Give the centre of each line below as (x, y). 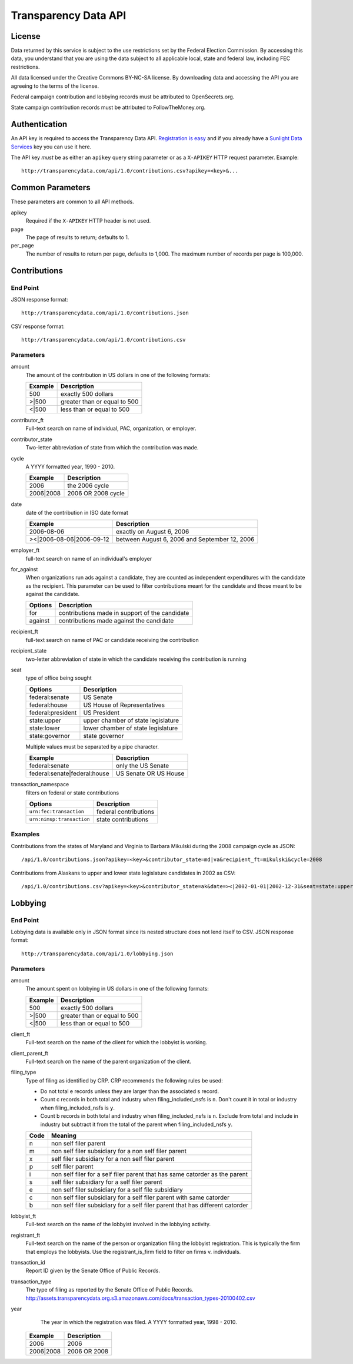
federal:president (53, 713)
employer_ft (25, 550)
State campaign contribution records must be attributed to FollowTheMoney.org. (108, 107)
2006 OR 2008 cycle (96, 494)
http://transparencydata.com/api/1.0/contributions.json (105, 313)
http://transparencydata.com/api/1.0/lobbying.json (97, 954)
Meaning (64, 1135)
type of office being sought (59, 678)
